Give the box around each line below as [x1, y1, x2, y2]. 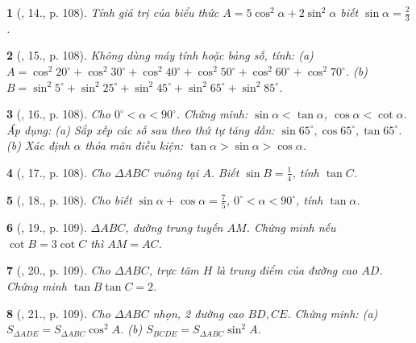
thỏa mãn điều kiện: [85, 137, 184, 154]
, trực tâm [148, 262, 199, 279]
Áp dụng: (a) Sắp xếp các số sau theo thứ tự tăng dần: [6, 121, 275, 138]
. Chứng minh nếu [246, 219, 336, 236]
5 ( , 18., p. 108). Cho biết [6, 191, 132, 208]
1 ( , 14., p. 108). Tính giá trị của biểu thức [6, 4, 219, 20]
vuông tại [152, 163, 199, 180]
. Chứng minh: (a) [287, 304, 378, 321]
